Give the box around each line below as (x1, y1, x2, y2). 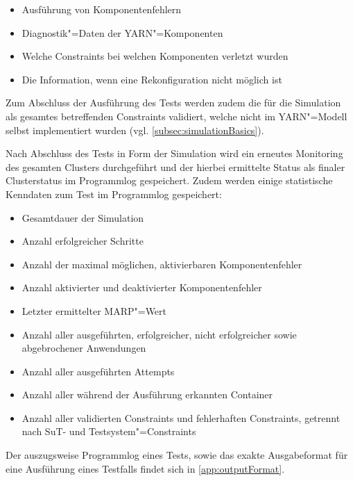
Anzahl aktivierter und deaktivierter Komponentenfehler (21, 280, 262, 295)
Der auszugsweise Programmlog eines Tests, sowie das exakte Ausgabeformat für (6, 448, 348, 462)
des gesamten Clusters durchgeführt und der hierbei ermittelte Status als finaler (6, 159, 345, 174)
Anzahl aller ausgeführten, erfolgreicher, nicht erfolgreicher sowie (21, 327, 297, 341)
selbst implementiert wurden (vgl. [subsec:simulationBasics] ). (6, 122, 264, 137)
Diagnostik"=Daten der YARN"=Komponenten (21, 25, 223, 40)
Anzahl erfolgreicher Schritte (21, 234, 144, 248)
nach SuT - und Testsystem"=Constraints (21, 424, 196, 439)
